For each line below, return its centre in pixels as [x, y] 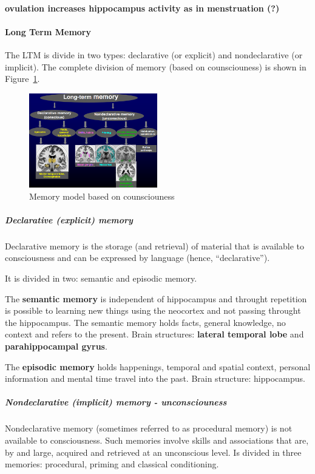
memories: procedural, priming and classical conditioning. [112, 464]
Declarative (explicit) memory [69, 219]
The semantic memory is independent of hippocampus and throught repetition [156, 298]
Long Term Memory [48, 31]
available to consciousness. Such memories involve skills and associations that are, [157, 440]
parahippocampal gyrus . [56, 346]
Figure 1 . [22, 79]
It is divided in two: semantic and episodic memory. [101, 278]
